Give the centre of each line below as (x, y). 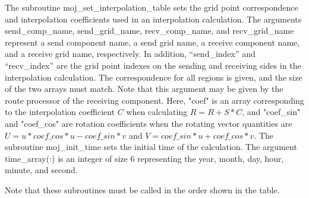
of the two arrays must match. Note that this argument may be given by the (144, 89)
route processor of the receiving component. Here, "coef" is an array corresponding (154, 100)
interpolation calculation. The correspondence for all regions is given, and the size (154, 77)
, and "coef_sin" (271, 112)
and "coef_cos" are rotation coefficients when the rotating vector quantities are (149, 123)
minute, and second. (41, 170)
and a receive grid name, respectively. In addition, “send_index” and (130, 54)
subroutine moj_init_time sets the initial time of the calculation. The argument (151, 147)
